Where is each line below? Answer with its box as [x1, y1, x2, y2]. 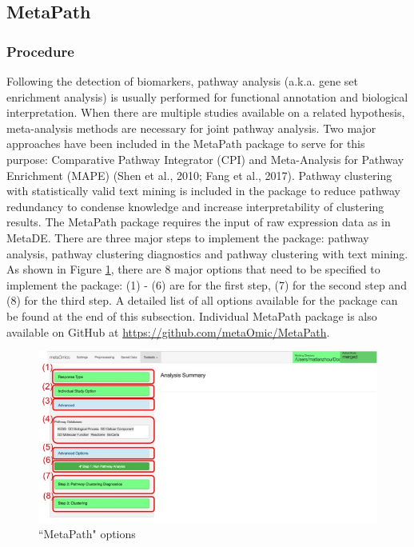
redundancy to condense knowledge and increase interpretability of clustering [6, 198, 384, 214]
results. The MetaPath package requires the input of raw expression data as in [6, 214, 391, 230]
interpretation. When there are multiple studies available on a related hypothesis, [6, 104, 405, 121]
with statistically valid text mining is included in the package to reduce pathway [6, 182, 400, 199]
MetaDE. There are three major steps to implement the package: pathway [6, 229, 369, 246]
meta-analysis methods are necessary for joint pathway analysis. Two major [6, 119, 376, 136]
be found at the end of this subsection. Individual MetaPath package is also [6, 307, 377, 324]
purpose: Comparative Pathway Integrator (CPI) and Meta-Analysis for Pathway [6, 150, 404, 167]
